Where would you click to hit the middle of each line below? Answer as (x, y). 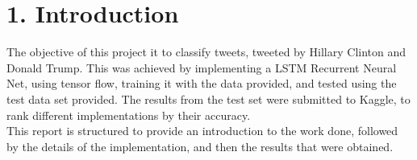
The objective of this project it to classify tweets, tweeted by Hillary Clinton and (206, 52)
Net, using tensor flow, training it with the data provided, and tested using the (202, 83)
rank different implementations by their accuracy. (129, 115)
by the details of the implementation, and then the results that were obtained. (200, 146)
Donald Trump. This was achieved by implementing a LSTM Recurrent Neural (202, 67)
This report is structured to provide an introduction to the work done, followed (202, 131)
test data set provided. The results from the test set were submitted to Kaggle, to (208, 98)
